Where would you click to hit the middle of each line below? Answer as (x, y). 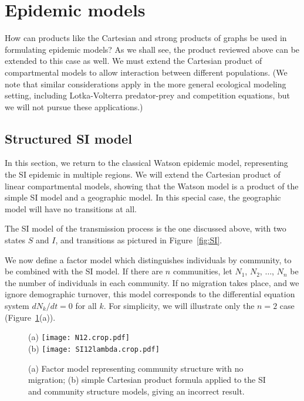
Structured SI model (68, 138)
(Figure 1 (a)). (30, 317)
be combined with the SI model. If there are (84, 271)
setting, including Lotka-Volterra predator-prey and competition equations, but (147, 95)
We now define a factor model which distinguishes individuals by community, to (148, 259)
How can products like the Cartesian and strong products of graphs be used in (146, 38)
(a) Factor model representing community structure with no (136, 368)
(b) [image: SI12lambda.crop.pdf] (94, 348)
